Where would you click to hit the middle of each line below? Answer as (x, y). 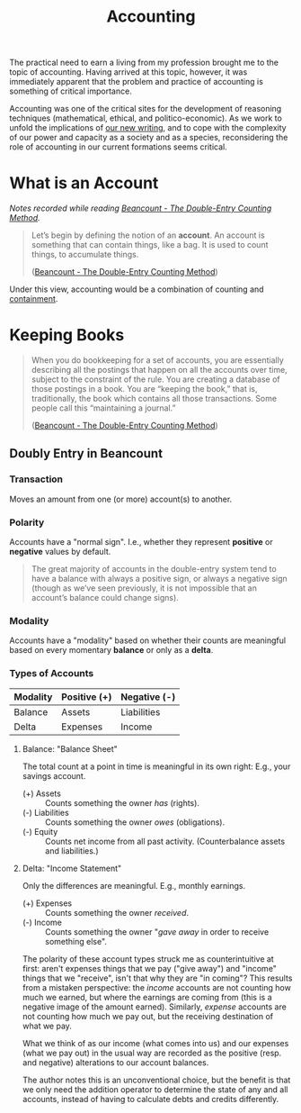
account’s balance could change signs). (105, 598)
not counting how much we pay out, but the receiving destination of (148, 1016)
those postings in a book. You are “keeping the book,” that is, (144, 389)
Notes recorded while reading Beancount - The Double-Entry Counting (141, 208)
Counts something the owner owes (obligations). (135, 822)
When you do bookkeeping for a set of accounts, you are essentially (158, 360)
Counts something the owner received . (117, 912)
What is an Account (84, 183)
